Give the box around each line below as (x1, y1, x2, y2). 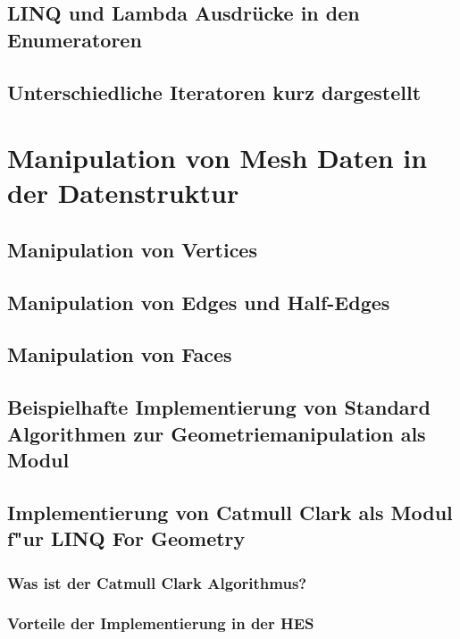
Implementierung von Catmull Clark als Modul (7, 498, 453, 525)
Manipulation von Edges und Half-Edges (7, 288, 390, 315)
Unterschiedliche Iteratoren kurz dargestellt (7, 78, 422, 105)
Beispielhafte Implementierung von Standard (7, 393, 431, 421)
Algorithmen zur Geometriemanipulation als (7, 419, 426, 447)
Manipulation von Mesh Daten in (7, 139, 428, 176)
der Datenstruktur (7, 174, 239, 211)
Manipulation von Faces (7, 341, 232, 368)
